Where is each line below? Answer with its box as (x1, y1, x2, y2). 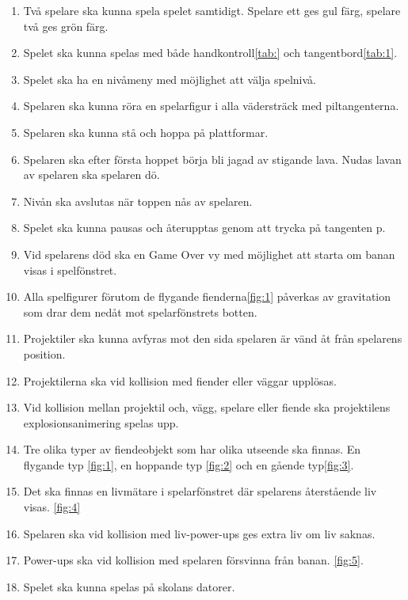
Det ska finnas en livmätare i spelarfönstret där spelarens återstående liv (23, 483, 377, 499)
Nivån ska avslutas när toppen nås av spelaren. (23, 192, 253, 209)
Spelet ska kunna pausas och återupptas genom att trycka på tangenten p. (23, 219, 386, 236)
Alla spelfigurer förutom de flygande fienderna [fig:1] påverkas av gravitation (23, 288, 391, 305)
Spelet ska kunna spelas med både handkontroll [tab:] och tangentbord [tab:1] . (23, 44, 398, 61)
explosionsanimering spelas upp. (23, 414, 179, 431)
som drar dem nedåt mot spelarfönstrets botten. (23, 303, 257, 320)
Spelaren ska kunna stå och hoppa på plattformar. (23, 123, 269, 140)
